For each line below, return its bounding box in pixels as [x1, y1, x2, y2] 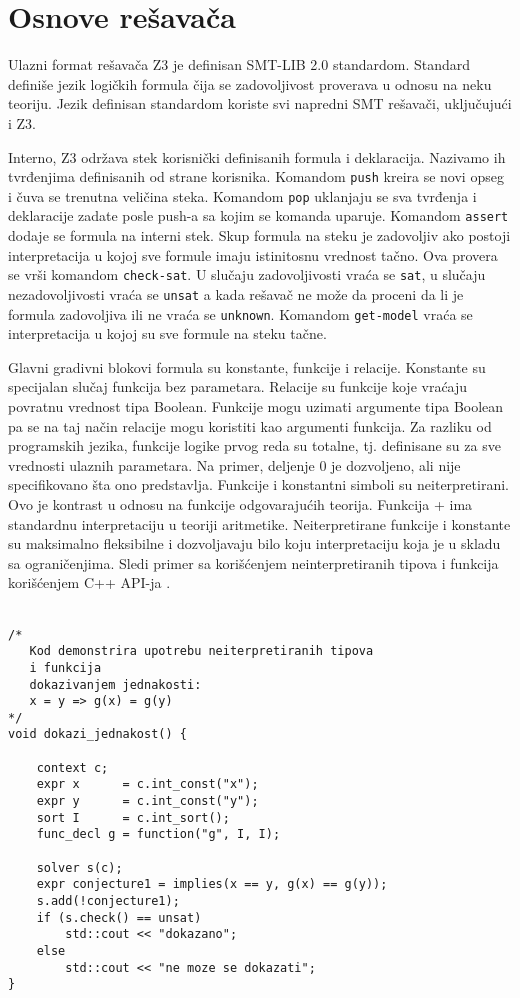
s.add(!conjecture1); [36, 894, 180, 909]
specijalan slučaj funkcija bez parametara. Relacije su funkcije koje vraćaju [8, 376, 468, 397]
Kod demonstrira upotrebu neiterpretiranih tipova [29, 644, 374, 659]
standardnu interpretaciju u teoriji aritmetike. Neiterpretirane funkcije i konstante [8, 513, 511, 534]
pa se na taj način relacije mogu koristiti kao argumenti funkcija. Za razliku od [8, 415, 492, 436]
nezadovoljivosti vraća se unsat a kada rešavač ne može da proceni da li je [8, 283, 464, 304]
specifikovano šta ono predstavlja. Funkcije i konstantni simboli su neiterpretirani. [8, 474, 509, 495]
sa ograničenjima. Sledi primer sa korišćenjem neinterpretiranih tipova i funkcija [8, 552, 499, 573]
